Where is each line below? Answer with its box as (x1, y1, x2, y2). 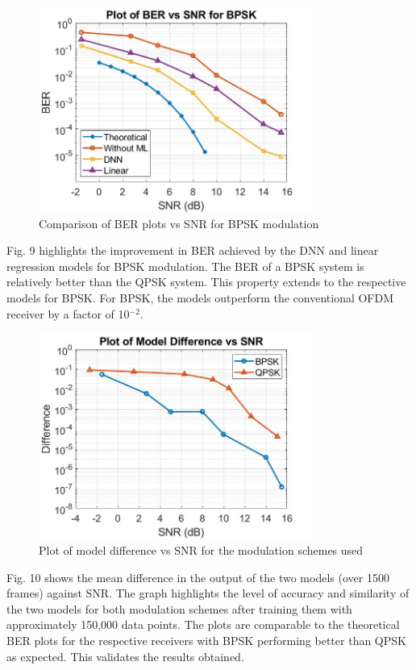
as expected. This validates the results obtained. (6, 647, 244, 664)
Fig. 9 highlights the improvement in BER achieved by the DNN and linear (6, 242, 379, 259)
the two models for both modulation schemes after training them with (6, 600, 352, 617)
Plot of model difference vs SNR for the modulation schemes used (39, 541, 364, 558)
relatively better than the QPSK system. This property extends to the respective (6, 273, 406, 290)
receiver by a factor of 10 (6, 305, 130, 322)
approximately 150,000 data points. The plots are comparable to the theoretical (6, 616, 400, 633)
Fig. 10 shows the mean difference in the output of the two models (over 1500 (6, 568, 389, 585)
